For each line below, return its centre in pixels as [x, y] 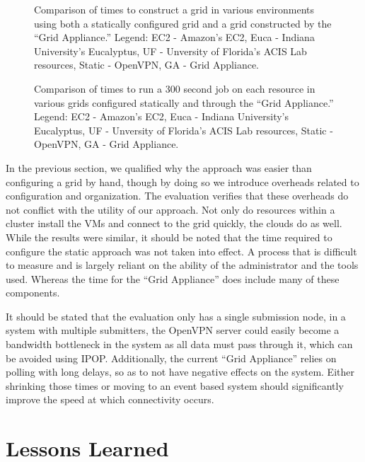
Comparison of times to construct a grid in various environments [174, 9]
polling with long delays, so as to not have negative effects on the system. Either [180, 372]
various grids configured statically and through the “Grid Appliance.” [184, 102]
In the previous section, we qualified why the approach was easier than [159, 167]
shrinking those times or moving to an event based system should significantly [175, 385]
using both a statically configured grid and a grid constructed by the [183, 23]
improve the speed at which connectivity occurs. [110, 399]
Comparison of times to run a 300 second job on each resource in [175, 88]
